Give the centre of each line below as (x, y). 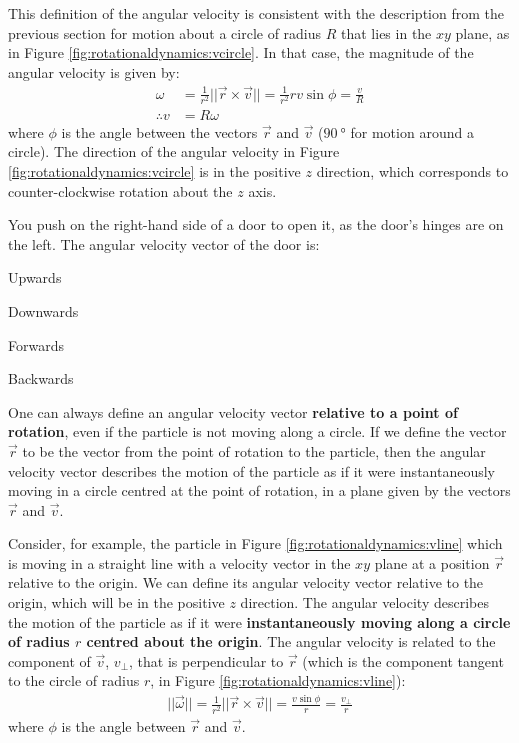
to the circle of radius (74, 680)
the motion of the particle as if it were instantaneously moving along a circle (259, 621)
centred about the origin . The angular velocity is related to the (291, 641)
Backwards (41, 378)
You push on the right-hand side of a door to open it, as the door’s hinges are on (256, 224)
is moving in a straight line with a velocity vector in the (179, 562)
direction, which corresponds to (412, 170)
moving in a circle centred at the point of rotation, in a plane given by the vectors (259, 490)
